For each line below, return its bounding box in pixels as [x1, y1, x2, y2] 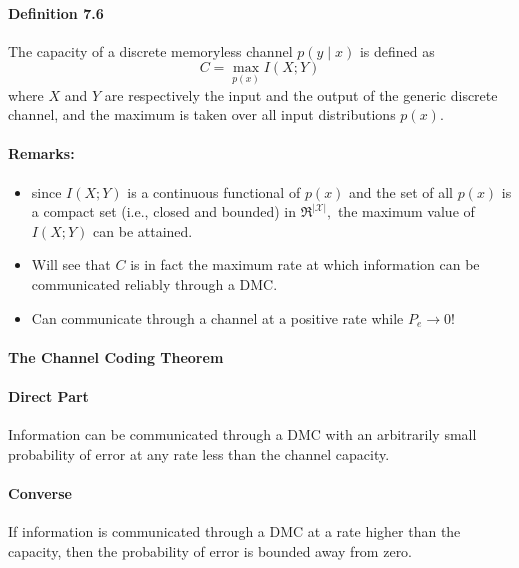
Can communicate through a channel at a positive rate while [31, 307, 404, 328]
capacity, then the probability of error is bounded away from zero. [8, 540, 413, 561]
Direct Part [8, 385, 89, 406]
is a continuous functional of [127, 181, 301, 202]
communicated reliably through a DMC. [31, 273, 278, 294]
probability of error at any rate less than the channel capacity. [8, 443, 390, 464]
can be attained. [93, 220, 193, 241]
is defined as [359, 40, 435, 61]
